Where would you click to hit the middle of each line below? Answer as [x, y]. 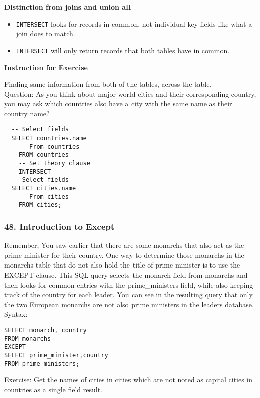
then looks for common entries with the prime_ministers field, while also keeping [129, 284]
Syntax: [16, 314]
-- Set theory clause [54, 163]
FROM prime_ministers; [42, 364]
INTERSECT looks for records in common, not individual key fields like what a [134, 23]
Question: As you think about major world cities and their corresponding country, [130, 94]
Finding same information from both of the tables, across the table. [108, 84]
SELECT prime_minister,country [56, 355]
